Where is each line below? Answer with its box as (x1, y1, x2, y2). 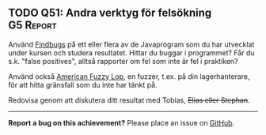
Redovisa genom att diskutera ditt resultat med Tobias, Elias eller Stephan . (8, 95, 251, 105)
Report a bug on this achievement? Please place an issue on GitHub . (8, 118, 235, 127)
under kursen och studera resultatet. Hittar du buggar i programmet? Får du (8, 47, 255, 58)
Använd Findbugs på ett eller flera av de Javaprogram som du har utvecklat (8, 39, 255, 49)
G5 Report (8, 19, 57, 32)
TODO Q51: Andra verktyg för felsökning (8, 6, 212, 20)
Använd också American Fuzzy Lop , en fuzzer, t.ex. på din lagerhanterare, (8, 71, 250, 81)
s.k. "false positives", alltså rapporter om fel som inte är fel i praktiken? (8, 56, 238, 66)
